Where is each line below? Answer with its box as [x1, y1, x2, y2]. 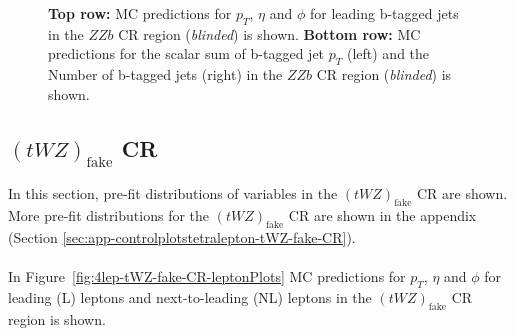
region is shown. [8, 308, 106, 329]
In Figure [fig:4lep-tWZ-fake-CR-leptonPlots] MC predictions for [8, 265, 406, 286]
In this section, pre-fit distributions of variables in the [8, 183, 338, 204]
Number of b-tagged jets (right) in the [48, 64, 283, 85]
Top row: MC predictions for [48, 3, 232, 23]
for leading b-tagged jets [309, 3, 459, 23]
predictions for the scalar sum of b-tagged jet [48, 43, 325, 64]
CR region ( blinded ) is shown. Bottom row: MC [118, 23, 421, 44]
